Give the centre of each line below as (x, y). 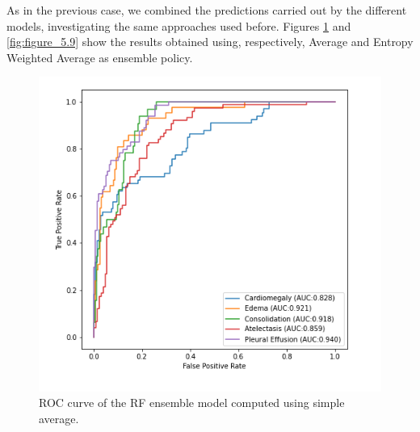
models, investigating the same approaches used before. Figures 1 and (179, 25)
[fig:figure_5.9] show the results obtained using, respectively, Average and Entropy (210, 42)
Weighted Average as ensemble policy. (100, 57)
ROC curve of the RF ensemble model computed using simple (192, 403)
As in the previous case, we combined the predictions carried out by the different (207, 10)
